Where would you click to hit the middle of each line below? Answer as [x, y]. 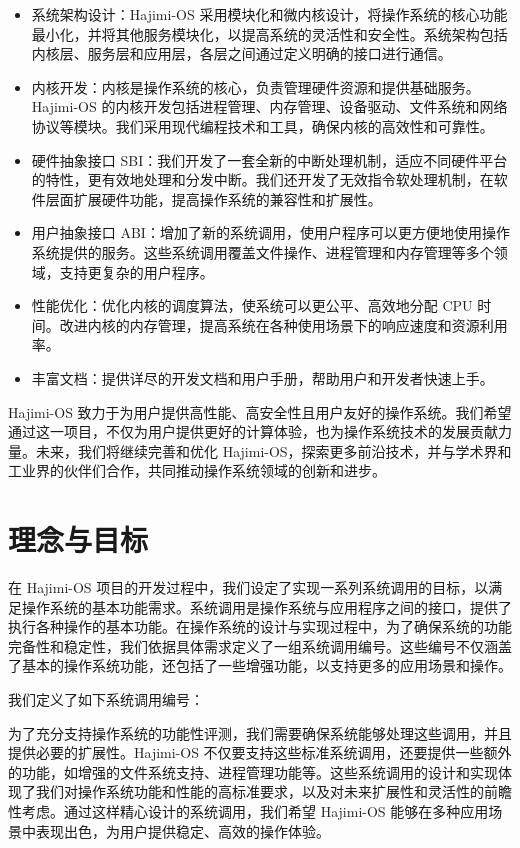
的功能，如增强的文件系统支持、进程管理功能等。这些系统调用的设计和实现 [253, 771]
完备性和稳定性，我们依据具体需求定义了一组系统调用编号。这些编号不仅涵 [253, 645]
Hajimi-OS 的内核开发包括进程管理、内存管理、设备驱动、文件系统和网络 [269, 106]
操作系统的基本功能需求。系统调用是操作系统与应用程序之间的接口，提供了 [266, 606]
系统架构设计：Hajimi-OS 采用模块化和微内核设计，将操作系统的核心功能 [269, 14]
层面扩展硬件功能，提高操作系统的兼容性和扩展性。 [213, 198]
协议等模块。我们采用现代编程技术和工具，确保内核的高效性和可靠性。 [262, 125]
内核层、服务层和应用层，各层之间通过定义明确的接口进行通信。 [241, 53]
